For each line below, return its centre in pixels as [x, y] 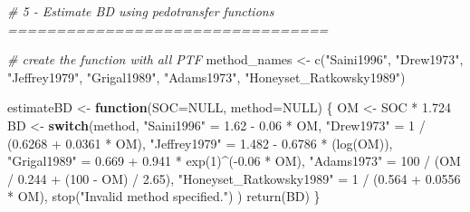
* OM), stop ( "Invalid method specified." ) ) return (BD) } [164, 196]
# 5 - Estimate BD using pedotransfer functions [141, 11]
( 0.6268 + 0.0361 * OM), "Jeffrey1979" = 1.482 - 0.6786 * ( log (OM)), [200, 143]
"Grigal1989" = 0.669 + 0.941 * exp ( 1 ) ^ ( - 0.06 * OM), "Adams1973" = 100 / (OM [234, 161]
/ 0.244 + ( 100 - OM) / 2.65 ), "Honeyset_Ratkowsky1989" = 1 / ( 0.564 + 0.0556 [234, 178]
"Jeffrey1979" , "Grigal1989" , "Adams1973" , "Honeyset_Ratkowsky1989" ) [206, 77]
